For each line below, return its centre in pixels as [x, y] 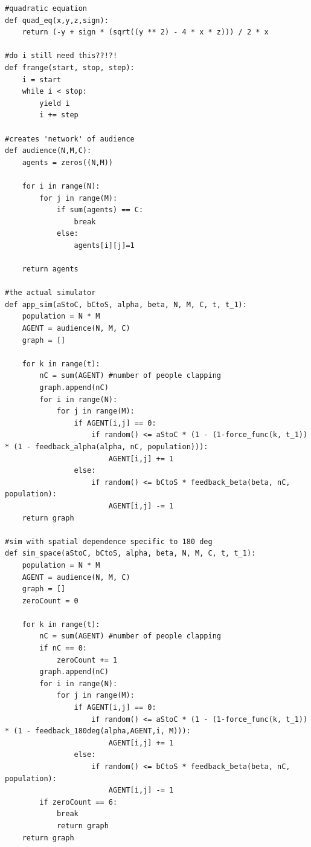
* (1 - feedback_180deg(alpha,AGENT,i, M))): [98, 731]
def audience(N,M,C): [48, 151]
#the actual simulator [50, 293]
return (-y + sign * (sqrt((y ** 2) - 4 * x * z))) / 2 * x [145, 32]
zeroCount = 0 [50, 601]
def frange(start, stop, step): [70, 67]
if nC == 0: [63, 648]
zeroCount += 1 [87, 660]
